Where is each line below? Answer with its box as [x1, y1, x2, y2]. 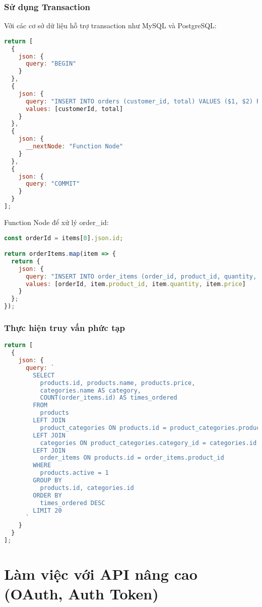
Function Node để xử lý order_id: [4, 216, 109, 227]
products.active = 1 [40, 469, 109, 477]
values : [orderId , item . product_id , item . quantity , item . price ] [25, 280, 246, 288]
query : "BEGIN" [25, 60, 77, 68]
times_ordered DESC [40, 499, 105, 507]
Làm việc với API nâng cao [4, 564, 198, 584]
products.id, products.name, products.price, [40, 379, 195, 387]
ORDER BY [33, 491, 62, 499]
